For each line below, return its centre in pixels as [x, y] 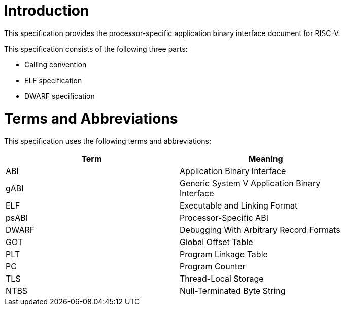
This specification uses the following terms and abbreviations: [108, 141]
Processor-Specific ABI [224, 218]
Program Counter [213, 267]
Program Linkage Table [224, 254]
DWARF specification [60, 96]
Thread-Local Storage [222, 279]
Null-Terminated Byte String [233, 291]
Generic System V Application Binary [250, 183]
